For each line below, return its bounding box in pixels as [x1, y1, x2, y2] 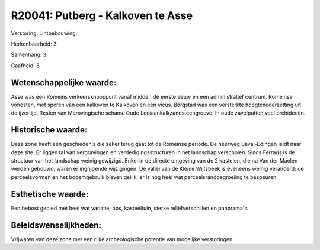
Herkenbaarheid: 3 [11, 40, 57, 47]
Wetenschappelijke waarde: [11, 77, 117, 87]
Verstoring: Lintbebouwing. [11, 30, 78, 37]
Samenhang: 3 [11, 51, 47, 59]
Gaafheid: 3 [11, 62, 40, 69]
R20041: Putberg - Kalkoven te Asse [11, 9, 193, 22]
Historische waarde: [11, 125, 88, 135]
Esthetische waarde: [11, 189, 89, 199]
